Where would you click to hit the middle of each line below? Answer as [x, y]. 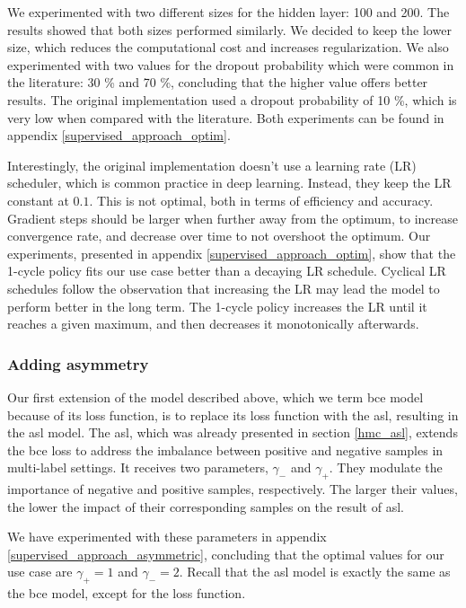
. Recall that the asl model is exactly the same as [315, 572]
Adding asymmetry [78, 363]
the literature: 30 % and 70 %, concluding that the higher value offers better [218, 82]
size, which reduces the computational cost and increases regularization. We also [228, 47]
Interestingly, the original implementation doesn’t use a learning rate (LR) [212, 165]
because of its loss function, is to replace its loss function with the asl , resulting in [233, 414]
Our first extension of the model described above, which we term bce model [215, 397]
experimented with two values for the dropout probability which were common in [231, 64]
